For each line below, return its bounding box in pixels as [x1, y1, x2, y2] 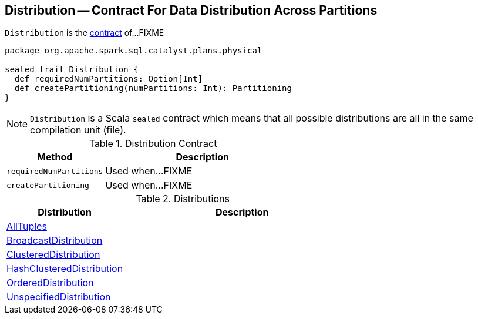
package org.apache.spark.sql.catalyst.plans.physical [5, 46, 262, 56]
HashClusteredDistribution [6, 263, 123, 275]
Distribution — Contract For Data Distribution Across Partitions [5, 3, 378, 18]
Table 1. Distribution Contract [89, 137, 217, 150]
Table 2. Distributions [136, 193, 230, 205]
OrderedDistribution [6, 277, 94, 289]
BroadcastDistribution [6, 234, 103, 247]
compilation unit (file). [30, 124, 126, 136]
